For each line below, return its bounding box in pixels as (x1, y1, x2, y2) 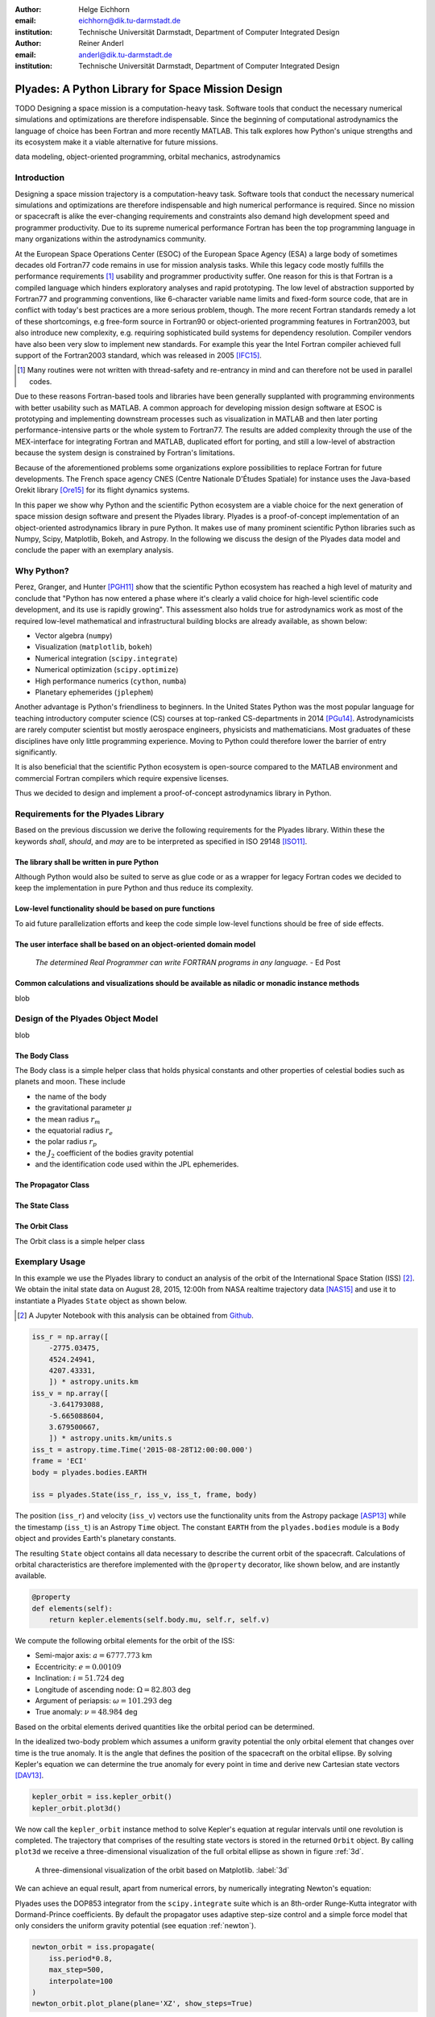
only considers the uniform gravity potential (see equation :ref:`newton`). (14, 1921, 257, 1931)
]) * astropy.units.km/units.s (48, 1434, 172, 1443)
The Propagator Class (14, 1180, 90, 1190)
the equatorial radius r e (35, 1125, 114, 1137)
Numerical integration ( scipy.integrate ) (35, 654, 178, 663)
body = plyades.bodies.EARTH (31, 1468, 147, 1476)
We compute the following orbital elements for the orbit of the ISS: (14, 1636, 235, 1646)
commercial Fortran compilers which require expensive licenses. (14, 773, 230, 783)
